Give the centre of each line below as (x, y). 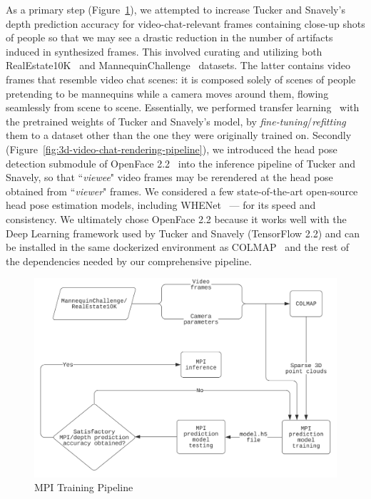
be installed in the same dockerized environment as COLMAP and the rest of (178, 247)
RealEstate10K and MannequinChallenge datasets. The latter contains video (178, 65)
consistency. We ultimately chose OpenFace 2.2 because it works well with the (176, 218)
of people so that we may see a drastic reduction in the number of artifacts (169, 37)
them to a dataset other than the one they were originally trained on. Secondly (179, 135)
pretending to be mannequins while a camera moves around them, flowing (167, 93)
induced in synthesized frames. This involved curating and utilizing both (164, 51)
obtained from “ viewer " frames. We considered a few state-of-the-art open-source (182, 191)
